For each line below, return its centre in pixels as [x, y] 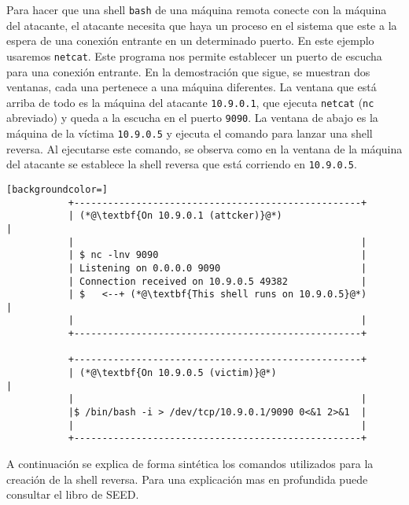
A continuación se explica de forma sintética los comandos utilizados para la [190, 464]
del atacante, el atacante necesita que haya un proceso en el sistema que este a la [202, 25]
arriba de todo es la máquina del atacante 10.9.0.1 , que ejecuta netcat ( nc [190, 102]
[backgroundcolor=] [57, 189]
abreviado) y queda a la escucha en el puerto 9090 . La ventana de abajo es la [192, 118]
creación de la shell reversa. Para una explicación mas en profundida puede [187, 479]
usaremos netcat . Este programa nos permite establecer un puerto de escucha [194, 55]
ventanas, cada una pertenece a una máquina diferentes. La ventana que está [192, 87]
